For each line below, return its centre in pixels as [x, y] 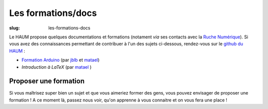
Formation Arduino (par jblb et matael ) [61, 60]
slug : [14, 28]
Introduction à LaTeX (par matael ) [57, 67]
